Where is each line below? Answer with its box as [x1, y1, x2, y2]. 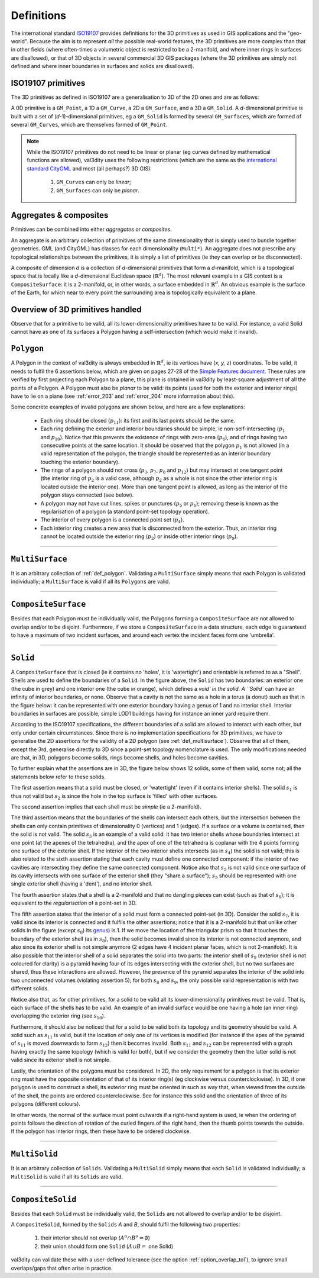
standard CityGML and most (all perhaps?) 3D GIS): [27, 165, 152, 172]
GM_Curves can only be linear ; [56, 178, 131, 186]
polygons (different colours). [11, 1100, 81, 1108]
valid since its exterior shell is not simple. [11, 1057, 111, 1064]
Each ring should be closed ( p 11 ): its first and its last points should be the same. [40, 417, 236, 426]
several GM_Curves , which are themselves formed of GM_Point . [11, 121, 168, 128]
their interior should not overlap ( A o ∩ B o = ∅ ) [40, 1234, 151, 1241]
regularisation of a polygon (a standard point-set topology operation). [40, 508, 210, 515]
